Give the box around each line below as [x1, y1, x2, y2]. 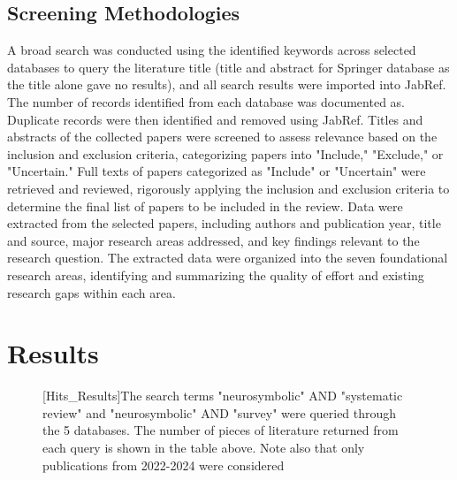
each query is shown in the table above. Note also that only [42, 438, 365, 457]
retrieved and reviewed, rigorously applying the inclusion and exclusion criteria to [7, 179, 450, 197]
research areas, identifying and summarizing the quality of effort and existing [7, 265, 424, 284]
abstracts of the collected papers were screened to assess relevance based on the [7, 127, 438, 146]
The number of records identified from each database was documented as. [7, 92, 405, 110]
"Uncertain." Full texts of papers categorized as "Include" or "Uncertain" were [7, 162, 426, 180]
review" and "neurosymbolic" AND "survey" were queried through [42, 403, 397, 422]
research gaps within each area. [7, 283, 176, 301]
